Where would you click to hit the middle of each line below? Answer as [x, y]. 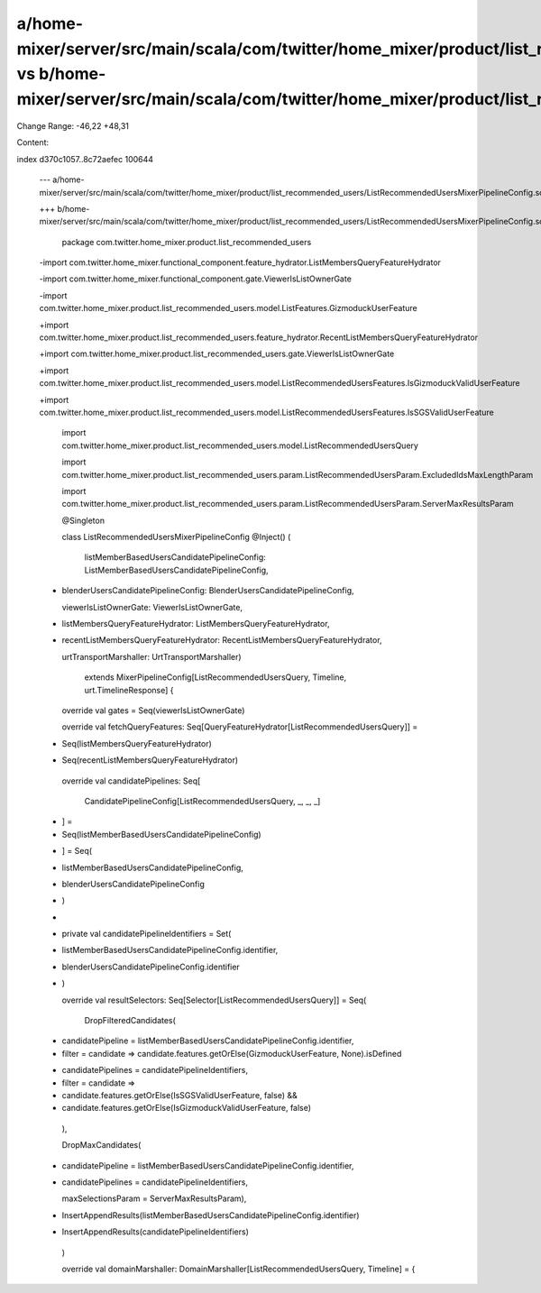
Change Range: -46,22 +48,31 [73, 125]
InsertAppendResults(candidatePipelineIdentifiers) [156, 1232]
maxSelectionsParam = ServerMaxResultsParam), [154, 1198]
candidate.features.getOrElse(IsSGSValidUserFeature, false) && [179, 1095]
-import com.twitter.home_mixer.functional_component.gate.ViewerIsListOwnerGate [195, 279]
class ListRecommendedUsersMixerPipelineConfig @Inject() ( [176, 537]
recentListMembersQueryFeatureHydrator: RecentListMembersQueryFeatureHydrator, [222, 640]
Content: [33, 142]
